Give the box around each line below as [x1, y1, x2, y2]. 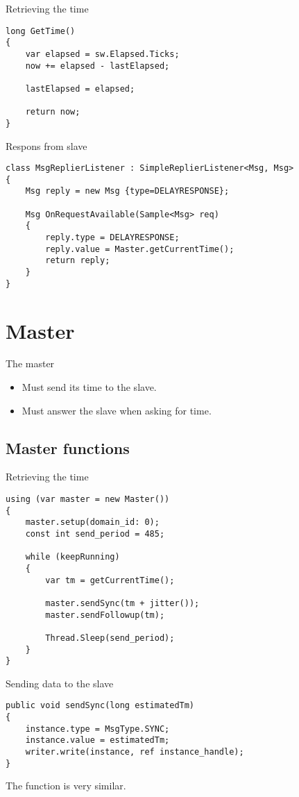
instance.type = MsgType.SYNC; [25, 723, 170, 734]
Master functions [6, 437, 130, 458]
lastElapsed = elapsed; [25, 83, 135, 94]
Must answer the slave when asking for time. [22, 403, 212, 417]
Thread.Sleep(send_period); [45, 632, 175, 643]
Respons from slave [6, 138, 87, 153]
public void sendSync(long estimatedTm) [6, 700, 195, 711]
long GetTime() [6, 26, 76, 36]
